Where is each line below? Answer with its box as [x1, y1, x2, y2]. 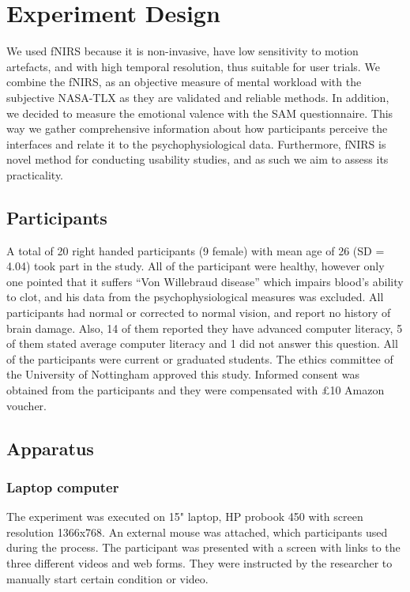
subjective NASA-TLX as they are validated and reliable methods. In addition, [6, 89, 389, 105]
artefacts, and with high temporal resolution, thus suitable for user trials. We [6, 58, 380, 74]
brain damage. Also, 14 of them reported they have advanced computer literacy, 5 [6, 319, 403, 336]
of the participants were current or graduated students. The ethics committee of [6, 350, 393, 367]
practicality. [6, 166, 64, 183]
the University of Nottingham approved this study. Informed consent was [6, 366, 359, 383]
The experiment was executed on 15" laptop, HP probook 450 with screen [6, 508, 363, 525]
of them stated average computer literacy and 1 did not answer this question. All [6, 335, 398, 352]
